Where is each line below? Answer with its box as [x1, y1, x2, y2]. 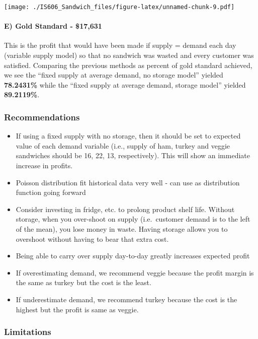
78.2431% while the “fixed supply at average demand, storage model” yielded [4, 79, 246, 90]
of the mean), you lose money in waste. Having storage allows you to [16, 223, 228, 234]
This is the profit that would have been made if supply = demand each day [4, 40, 236, 50]
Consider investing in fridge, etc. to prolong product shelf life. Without [16, 204, 235, 214]
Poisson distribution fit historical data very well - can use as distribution [16, 177, 240, 187]
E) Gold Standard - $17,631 [4, 21, 102, 31]
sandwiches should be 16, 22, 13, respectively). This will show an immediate [16, 150, 250, 161]
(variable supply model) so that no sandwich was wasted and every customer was [4, 50, 254, 60]
